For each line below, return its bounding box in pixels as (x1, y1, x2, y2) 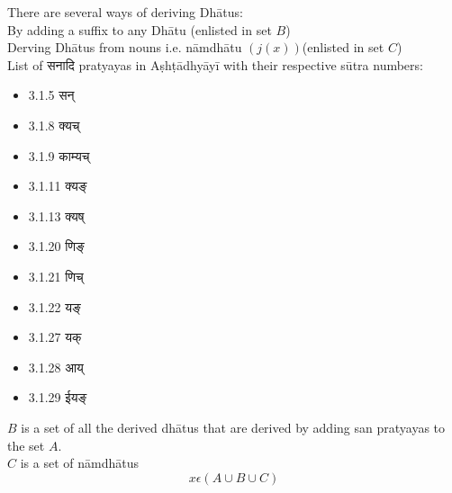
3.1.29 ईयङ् (28, 388, 87, 407)
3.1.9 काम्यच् (28, 146, 90, 165)
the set (7, 435, 45, 454)
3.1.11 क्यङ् (28, 176, 87, 195)
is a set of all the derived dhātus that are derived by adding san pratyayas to (21, 417, 446, 436)
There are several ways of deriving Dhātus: (7, 3, 243, 21)
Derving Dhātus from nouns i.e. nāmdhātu (7, 38, 242, 57)
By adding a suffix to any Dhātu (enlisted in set (7, 20, 272, 39)
